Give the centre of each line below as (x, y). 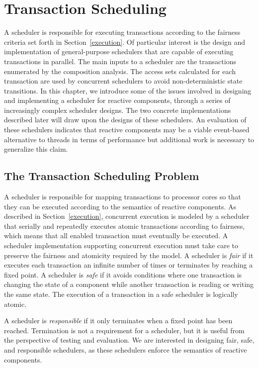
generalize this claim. (36, 149)
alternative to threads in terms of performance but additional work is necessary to (129, 139)
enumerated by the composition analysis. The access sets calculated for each (120, 71)
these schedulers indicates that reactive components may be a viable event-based (127, 130)
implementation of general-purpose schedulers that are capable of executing (119, 51)
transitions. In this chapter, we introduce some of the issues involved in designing (128, 90)
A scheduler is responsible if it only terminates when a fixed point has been (118, 321)
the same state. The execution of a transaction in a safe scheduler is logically (121, 294)
